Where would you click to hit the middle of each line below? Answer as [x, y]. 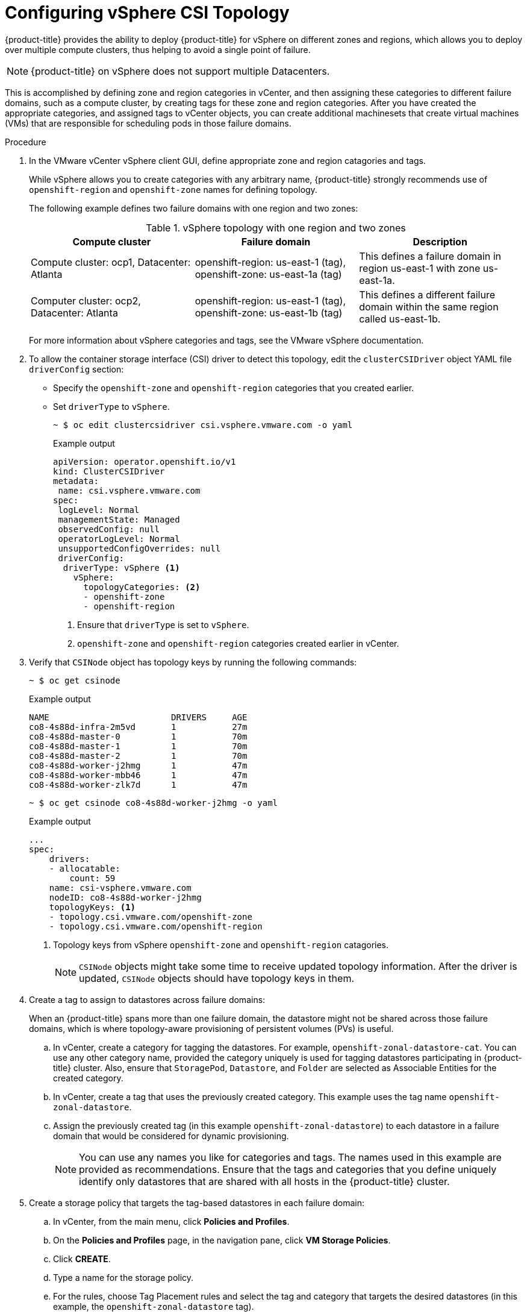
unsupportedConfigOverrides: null [139, 548]
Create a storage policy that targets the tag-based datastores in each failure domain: [197, 1202]
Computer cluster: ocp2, [86, 300]
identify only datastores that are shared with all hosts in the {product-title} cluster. [264, 1181]
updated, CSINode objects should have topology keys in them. [217, 978]
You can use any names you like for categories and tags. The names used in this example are [290, 1157]
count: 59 [92, 878]
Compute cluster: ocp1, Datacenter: [111, 262]
